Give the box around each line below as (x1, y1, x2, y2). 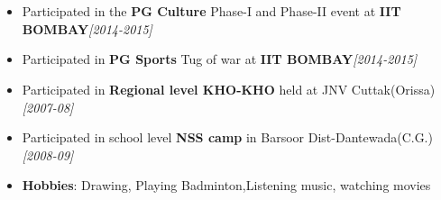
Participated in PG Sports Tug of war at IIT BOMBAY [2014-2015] (22, 50, 418, 68)
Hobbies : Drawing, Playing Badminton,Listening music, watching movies (22, 176, 431, 195)
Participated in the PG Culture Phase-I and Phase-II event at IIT (22, 2, 401, 21)
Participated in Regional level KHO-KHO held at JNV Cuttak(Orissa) (22, 79, 436, 98)
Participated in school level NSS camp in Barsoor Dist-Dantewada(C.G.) (22, 128, 433, 147)
